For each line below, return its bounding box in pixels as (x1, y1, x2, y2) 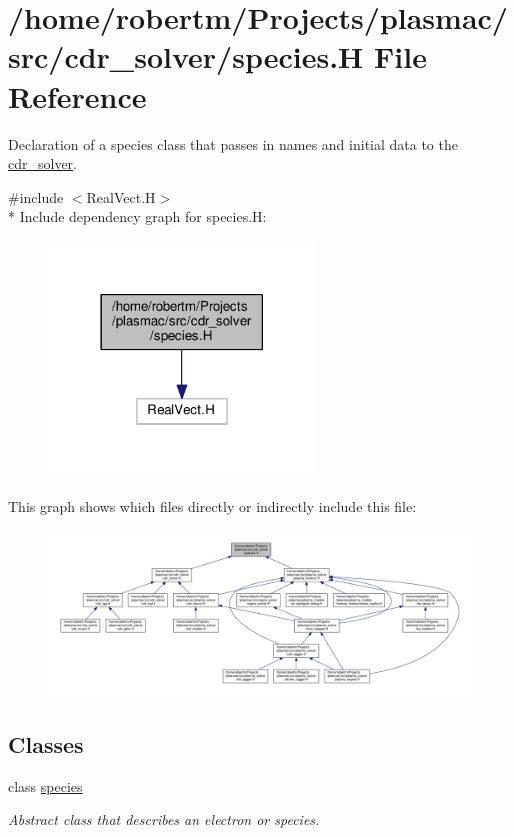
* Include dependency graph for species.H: (8, 206, 267, 227)
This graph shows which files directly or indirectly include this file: (8, 495, 417, 516)
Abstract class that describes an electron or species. (8, 809, 320, 830)
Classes (8, 728, 84, 759)
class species (8, 775, 83, 796)
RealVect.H (86, 186, 156, 207)
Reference (8, 75, 147, 116)
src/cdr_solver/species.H (8, 36, 364, 77)
